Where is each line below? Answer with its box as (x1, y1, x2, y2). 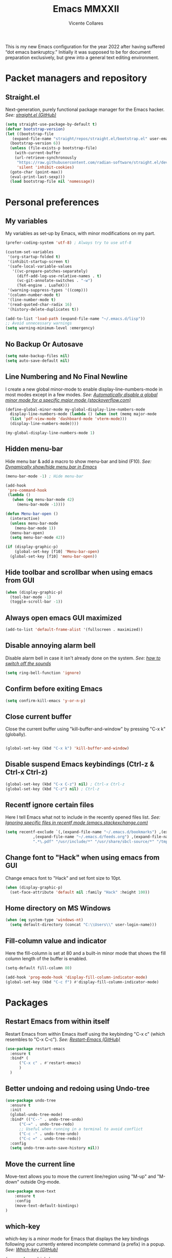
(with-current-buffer (14, 150, 60, 156)
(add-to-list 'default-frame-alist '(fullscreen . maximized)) (5, 627, 143, 632)
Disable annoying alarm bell (5, 641, 96, 650)
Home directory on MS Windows (5, 904, 111, 913)
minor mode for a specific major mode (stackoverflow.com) (5, 397, 132, 403)
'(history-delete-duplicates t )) (7, 306, 79, 312)
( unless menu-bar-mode (10, 520, 58, 526)
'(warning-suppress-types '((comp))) (7, 288, 88, 293)
